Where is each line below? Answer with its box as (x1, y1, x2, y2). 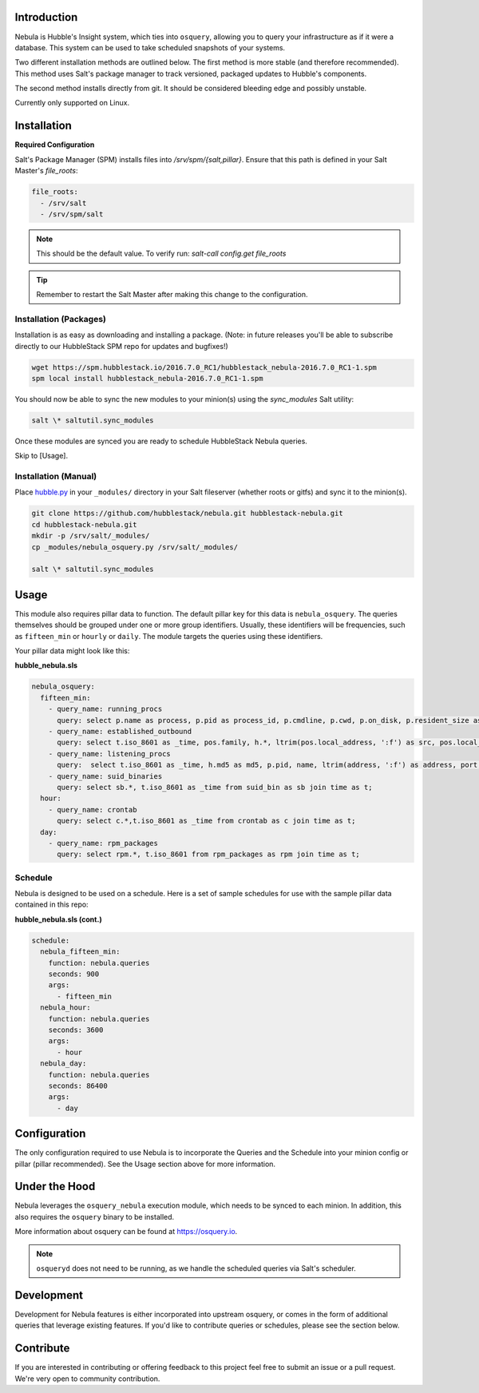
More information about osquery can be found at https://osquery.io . (14, 1227, 238, 1236)
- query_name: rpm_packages (48, 839, 159, 847)
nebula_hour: (40, 1003, 91, 1012)
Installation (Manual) (14, 471, 97, 482)
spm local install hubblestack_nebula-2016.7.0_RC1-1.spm (31, 374, 263, 383)
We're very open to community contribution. (14, 1374, 160, 1383)
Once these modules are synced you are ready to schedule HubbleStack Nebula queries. (14, 436, 307, 446)
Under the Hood (14, 1180, 96, 1193)
